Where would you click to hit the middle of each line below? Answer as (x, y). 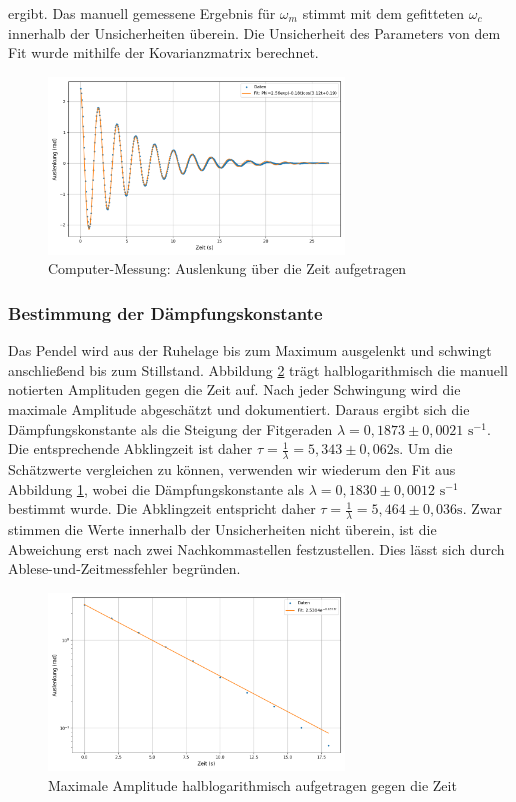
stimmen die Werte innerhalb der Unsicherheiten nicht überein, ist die (222, 529)
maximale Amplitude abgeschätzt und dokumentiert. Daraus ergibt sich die (239, 409)
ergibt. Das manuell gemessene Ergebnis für (142, 13)
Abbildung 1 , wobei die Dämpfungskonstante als (156, 488)
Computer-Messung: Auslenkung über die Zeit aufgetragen (227, 268)
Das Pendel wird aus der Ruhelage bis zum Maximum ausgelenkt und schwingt (250, 350)
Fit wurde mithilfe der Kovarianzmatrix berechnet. (163, 52)
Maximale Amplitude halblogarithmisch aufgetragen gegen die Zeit (252, 784)
